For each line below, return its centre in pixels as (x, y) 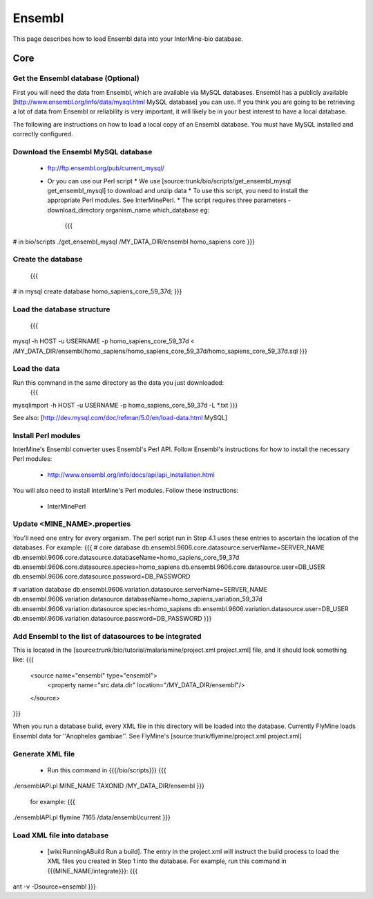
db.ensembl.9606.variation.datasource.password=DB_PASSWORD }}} (112, 618)
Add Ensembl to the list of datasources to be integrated (107, 636)
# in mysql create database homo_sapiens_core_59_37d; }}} (97, 291)
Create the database (48, 260)
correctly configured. (43, 134)
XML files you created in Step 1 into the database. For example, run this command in (167, 861)
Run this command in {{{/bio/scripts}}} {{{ (107, 770)
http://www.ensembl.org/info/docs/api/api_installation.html (131, 475)
